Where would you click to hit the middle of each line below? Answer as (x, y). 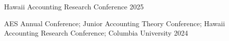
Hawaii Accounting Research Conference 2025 (74, 6)
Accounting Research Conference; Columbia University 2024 (96, 33)
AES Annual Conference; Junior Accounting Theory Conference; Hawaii (114, 23)
